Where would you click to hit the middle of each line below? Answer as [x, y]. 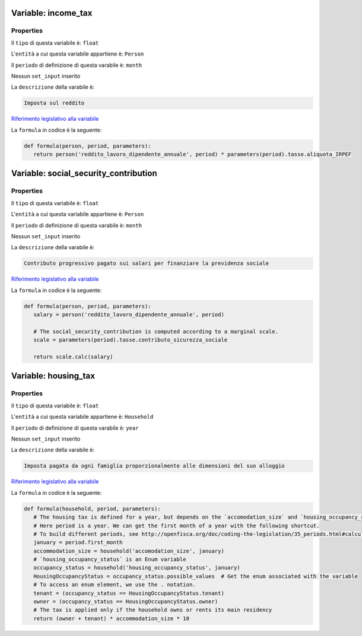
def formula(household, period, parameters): [92, 509]
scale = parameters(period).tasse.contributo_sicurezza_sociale [131, 340]
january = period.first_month [78, 542]
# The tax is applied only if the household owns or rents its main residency [153, 610]
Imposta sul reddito [54, 103]
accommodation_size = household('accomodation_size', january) [129, 551]
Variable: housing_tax [53, 376]
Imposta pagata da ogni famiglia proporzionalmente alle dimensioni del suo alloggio [154, 466]
